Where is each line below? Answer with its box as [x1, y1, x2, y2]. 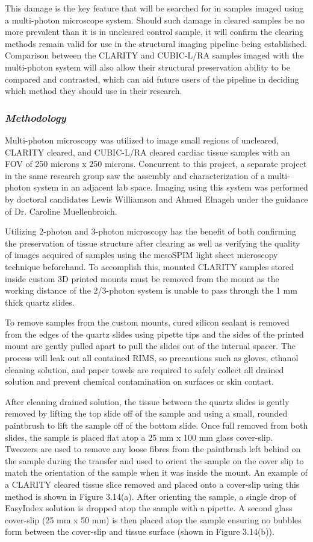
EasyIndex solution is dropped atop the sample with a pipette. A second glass [5, 502, 293, 514]
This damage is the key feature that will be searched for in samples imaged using [5, 2, 304, 14]
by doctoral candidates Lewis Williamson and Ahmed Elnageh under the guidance [5, 192, 308, 205]
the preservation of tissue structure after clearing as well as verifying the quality [5, 236, 300, 249]
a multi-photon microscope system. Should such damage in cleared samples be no [5, 13, 305, 26]
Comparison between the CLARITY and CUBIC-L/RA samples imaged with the [5, 49, 304, 61]
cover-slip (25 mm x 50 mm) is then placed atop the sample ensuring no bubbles [5, 513, 302, 526]
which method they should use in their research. [5, 84, 182, 97]
